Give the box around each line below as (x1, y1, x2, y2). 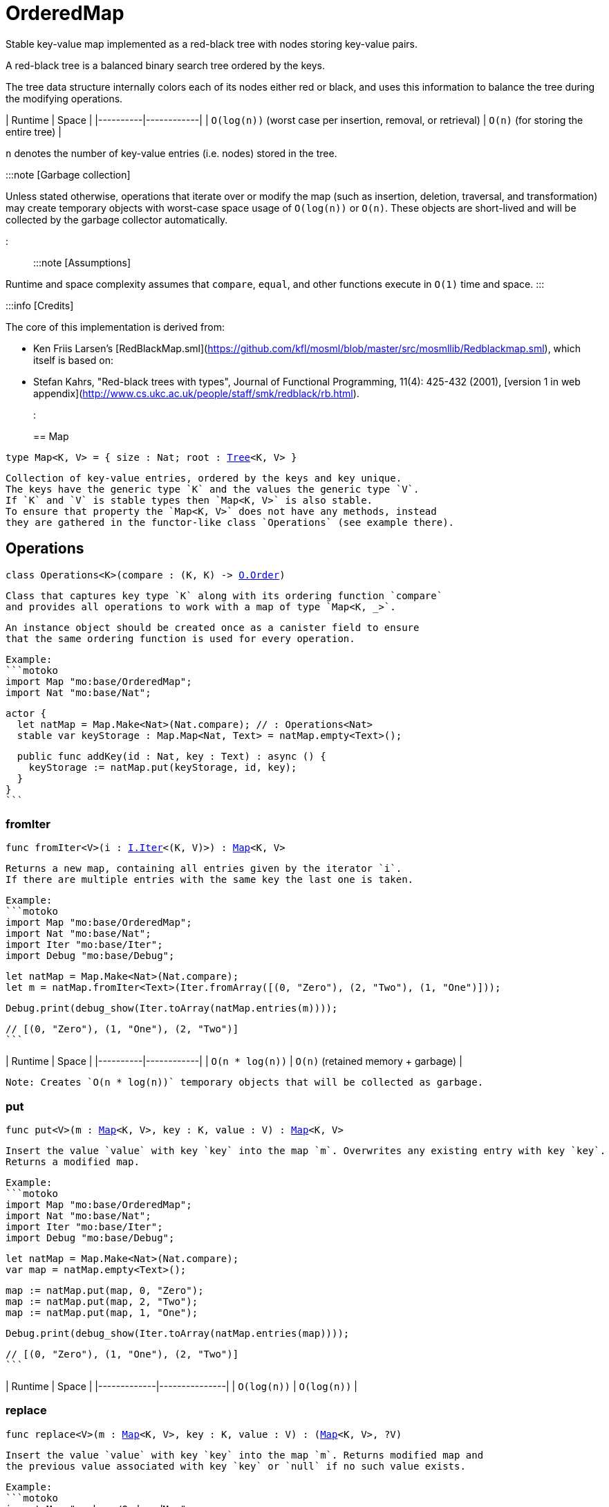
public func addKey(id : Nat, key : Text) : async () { (17, 750, 326, 762)
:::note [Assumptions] (33, 256, 131, 268)
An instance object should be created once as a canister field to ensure (6, 621, 420, 633)
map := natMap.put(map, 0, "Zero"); (6, 1285, 204, 1297)
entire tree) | (6, 125, 62, 138)
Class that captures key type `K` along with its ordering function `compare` (6, 590, 443, 601)
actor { (6, 707, 47, 719)
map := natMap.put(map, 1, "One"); (6, 1307, 198, 1319)
